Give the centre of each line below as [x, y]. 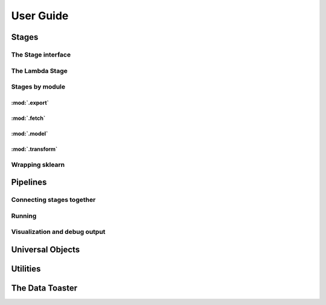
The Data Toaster [44, 288]
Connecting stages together [53, 200]
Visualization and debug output [58, 232]
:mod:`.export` [30, 102]
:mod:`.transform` [34, 149]
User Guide [40, 16]
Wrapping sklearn [38, 165]
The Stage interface [41, 54]
